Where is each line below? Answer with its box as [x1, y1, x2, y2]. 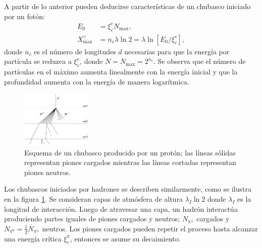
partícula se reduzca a [4, 56, 72, 66]
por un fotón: [4, 11, 45, 21]
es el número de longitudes [34, 46, 116, 56]
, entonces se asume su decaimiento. [70, 233, 181, 243]
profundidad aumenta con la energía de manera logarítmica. [4, 76, 189, 87]
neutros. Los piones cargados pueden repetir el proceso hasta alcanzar [42, 223, 258, 233]
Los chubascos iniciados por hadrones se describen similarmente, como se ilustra [4, 184, 251, 194]
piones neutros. [24, 167, 71, 177]
